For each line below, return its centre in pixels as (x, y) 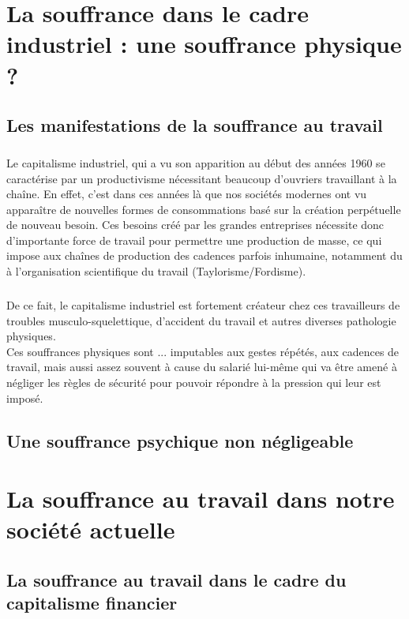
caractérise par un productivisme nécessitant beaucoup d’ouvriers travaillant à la (202, 178)
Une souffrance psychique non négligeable (180, 440)
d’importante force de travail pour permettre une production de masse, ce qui (194, 240)
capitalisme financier (92, 603)
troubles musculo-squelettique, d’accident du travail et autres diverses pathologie (201, 320)
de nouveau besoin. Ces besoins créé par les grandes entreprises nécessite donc (195, 225)
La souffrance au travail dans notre (201, 499)
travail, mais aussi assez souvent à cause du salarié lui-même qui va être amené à (202, 367)
